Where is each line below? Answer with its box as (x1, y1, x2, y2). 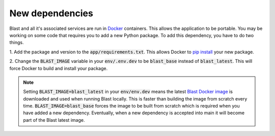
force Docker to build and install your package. (9, 65, 108, 71)
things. (9, 40, 24, 46)
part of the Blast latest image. (23, 117, 85, 123)
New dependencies (9, 8, 94, 19)
